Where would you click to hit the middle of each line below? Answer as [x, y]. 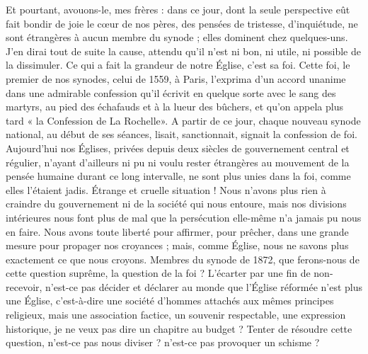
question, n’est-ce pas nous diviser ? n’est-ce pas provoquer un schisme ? [163, 342]
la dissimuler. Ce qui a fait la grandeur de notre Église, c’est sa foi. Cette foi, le [178, 65]
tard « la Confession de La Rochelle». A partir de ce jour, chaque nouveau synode [183, 120]
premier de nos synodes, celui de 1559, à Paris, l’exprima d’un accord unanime [176, 78]
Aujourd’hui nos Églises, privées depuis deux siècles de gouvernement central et [178, 148]
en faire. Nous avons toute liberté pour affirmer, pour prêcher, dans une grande [177, 231]
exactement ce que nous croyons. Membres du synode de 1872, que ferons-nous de [183, 259]
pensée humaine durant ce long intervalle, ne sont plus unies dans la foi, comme [178, 176]
